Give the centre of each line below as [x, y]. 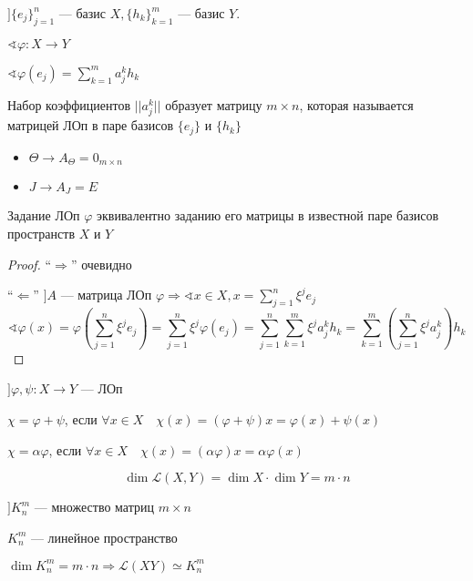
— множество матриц [94, 507]
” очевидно [101, 264]
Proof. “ [30, 264]
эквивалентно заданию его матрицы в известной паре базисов [268, 215]
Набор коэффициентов [69, 104]
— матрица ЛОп [106, 295]
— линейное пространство [104, 537]
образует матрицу [214, 104]
